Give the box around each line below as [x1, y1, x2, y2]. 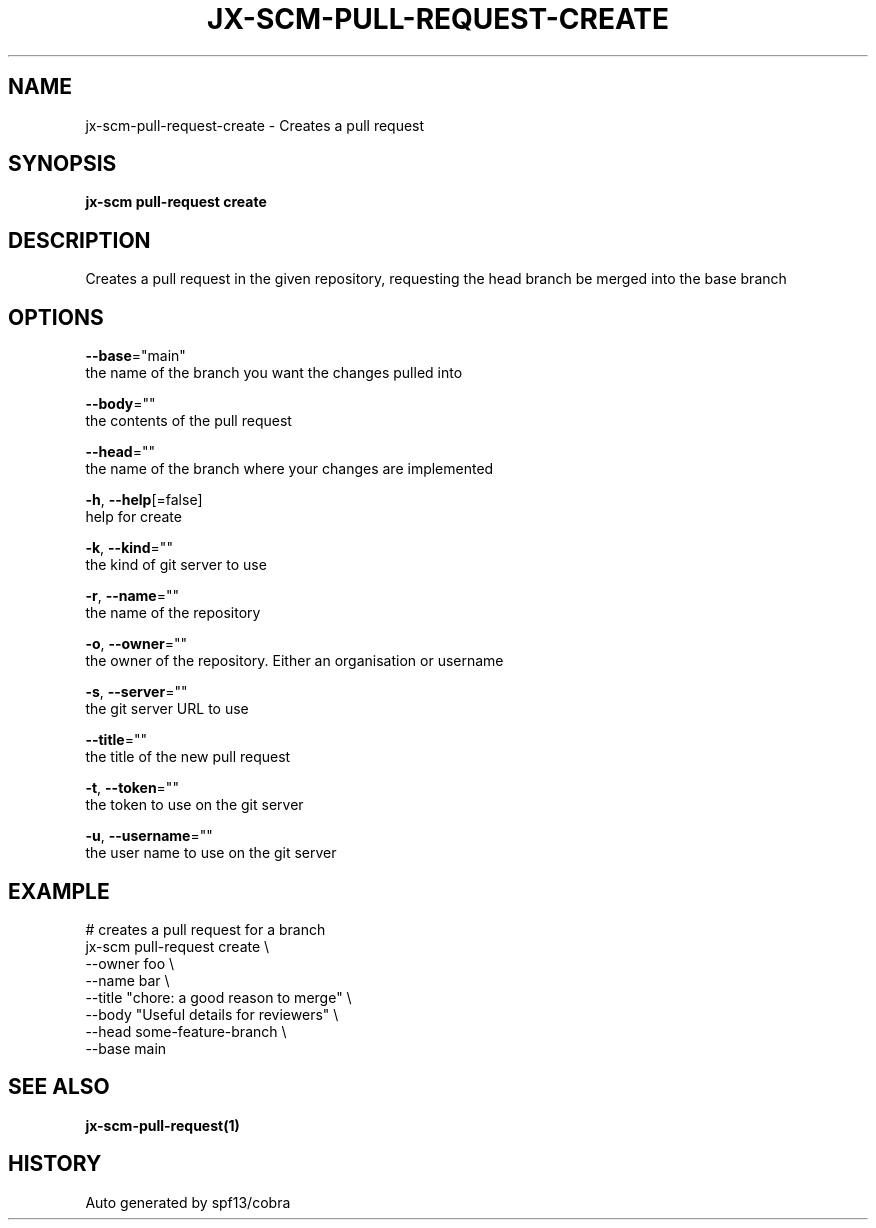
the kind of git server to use [85, 556, 267, 574]
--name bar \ [85, 971, 170, 989]
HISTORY [8, 1151, 102, 1177]
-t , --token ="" [85, 779, 179, 797]
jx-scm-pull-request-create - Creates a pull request [85, 116, 425, 134]
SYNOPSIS [8, 151, 117, 177]
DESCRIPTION [8, 227, 151, 253]
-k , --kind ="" [85, 539, 173, 557]
